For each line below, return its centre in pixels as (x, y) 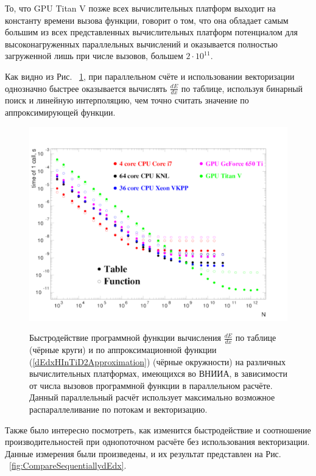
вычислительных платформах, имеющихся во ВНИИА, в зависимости (158, 373)
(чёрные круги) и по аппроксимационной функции (123, 349)
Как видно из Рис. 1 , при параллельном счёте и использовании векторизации (150, 76)
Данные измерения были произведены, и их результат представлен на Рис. (143, 453)
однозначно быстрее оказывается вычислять (86, 88)
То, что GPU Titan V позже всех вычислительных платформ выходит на (140, 8)
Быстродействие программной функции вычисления (125, 338)
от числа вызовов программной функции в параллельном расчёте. (151, 385)
